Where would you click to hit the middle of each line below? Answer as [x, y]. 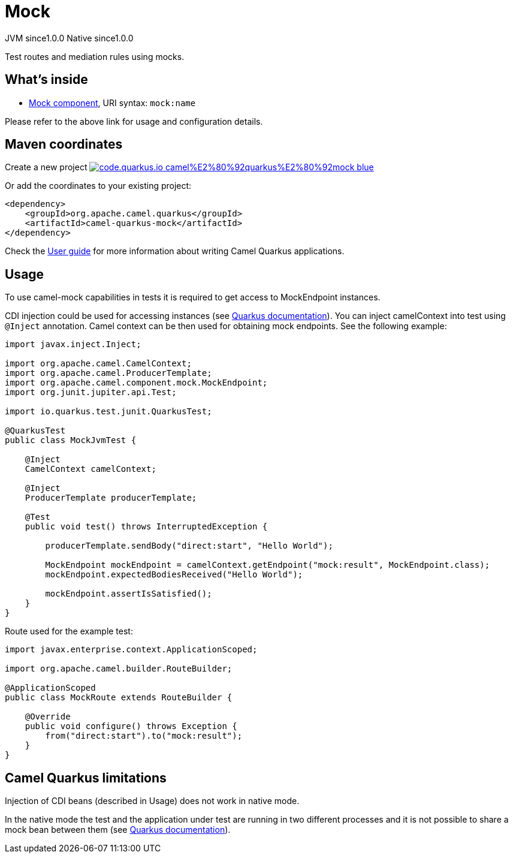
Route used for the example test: [69, 631]
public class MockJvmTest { [71, 440]
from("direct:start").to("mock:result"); [144, 736]
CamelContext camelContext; [90, 469]
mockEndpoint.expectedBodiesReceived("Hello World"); [174, 575]
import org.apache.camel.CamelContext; [98, 364]
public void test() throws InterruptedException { [146, 527]
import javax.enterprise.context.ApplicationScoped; [131, 650]
